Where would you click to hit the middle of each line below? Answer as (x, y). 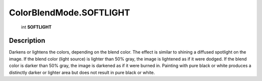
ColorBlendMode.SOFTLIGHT (70, 13)
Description (27, 41)
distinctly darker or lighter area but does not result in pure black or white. (82, 72)
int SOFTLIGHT (36, 27)
